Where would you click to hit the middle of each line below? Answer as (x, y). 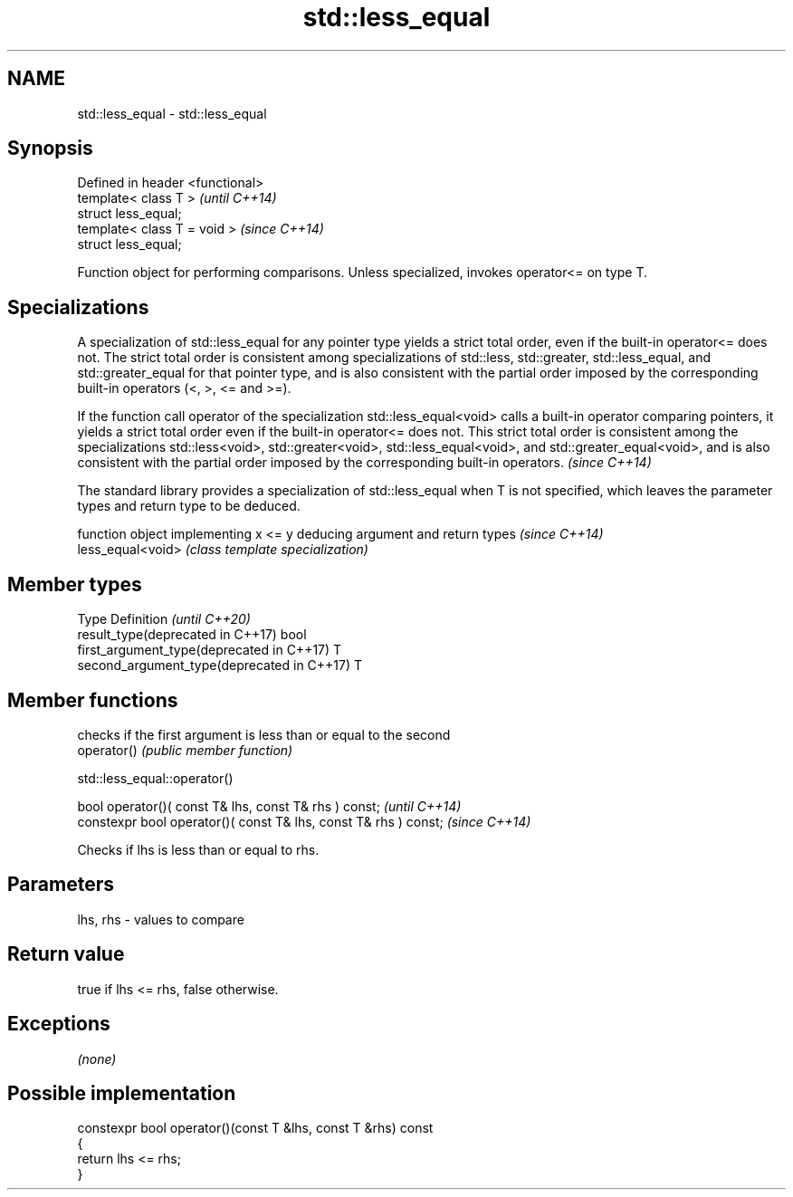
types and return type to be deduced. (189, 506)
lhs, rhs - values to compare (161, 919)
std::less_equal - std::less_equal (172, 113)
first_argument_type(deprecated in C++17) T (210, 650)
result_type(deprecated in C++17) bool (192, 635)
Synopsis (50, 148)
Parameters (61, 885)
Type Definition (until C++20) (164, 619)
